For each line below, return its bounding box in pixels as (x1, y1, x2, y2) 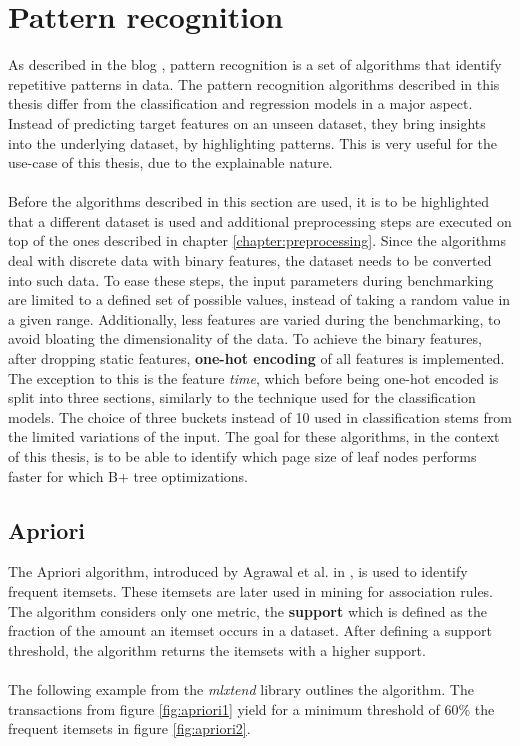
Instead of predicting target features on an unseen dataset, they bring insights (8, 112, 486, 133)
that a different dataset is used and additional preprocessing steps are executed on (8, 210, 512, 231)
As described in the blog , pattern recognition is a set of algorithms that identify (8, 54, 502, 75)
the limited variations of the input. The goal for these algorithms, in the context (8, 426, 500, 447)
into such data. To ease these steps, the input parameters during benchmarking (8, 269, 494, 290)
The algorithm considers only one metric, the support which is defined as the (8, 600, 487, 621)
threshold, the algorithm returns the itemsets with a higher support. (8, 639, 426, 660)
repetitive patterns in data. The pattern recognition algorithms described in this (8, 73, 500, 94)
